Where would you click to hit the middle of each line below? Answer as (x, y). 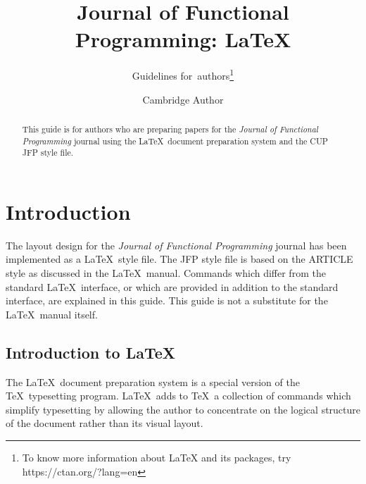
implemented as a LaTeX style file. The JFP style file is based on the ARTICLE (179, 259)
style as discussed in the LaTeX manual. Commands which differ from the (166, 273)
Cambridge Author (183, 99)
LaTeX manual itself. (52, 314)
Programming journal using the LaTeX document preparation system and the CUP (175, 141)
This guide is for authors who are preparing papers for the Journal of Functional (170, 129)
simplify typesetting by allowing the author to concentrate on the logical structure (183, 409)
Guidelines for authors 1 (183, 74)
